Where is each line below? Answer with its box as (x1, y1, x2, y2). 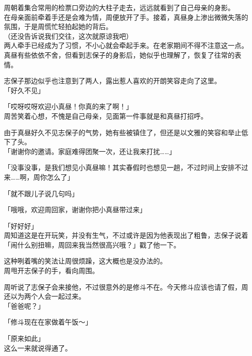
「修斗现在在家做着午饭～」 (4, 317, 92, 327)
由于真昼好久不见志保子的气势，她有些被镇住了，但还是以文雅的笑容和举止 (4, 127, 241, 137)
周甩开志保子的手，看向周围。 (4, 265, 99, 276)
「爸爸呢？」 (4, 300, 45, 310)
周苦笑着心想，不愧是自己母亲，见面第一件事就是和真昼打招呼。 (4, 110, 207, 121)
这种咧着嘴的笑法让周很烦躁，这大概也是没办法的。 (4, 256, 167, 266)
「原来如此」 (4, 333, 45, 343)
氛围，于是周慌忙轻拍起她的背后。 (4, 21, 112, 31)
